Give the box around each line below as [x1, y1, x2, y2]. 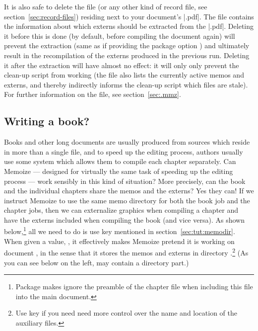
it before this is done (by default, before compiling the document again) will [4, 30, 235, 41]
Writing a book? [4, 113, 90, 129]
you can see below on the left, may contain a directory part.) [4, 257, 189, 267]
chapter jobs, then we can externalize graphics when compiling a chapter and [4, 205, 239, 215]
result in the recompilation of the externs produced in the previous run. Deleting [4, 50, 250, 60]
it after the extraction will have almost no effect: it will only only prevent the [4, 60, 239, 70]
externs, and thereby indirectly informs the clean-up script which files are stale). [4, 79, 248, 89]
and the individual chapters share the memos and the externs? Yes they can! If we [4, 185, 254, 196]
